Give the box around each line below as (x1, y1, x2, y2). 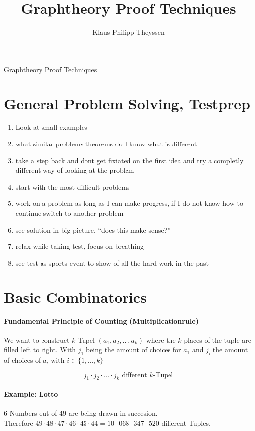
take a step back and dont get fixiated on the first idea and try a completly (15, 155, 244, 165)
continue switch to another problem (15, 208, 124, 218)
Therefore (4, 417, 33, 428)
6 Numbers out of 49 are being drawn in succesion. (4, 408, 158, 418)
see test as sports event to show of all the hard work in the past (15, 257, 209, 268)
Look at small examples (15, 122, 87, 132)
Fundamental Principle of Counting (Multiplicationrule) (4, 316, 199, 326)
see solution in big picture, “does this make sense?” (15, 224, 170, 235)
